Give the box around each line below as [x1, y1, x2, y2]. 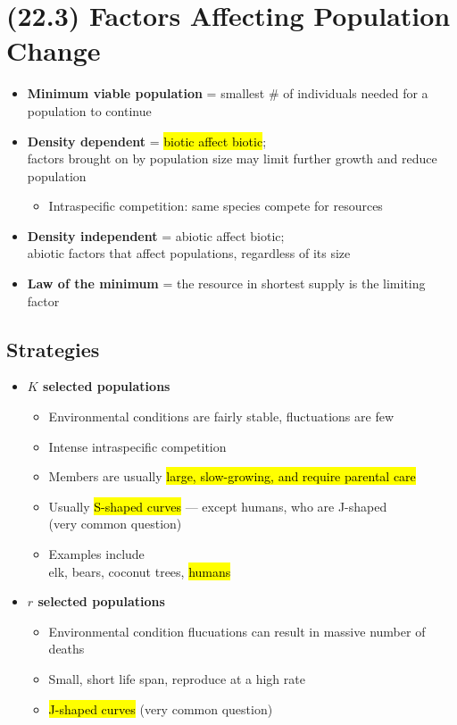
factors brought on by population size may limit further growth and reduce [27, 149, 437, 168]
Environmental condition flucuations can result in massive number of [48, 621, 426, 640]
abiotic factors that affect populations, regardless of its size [27, 244, 351, 262]
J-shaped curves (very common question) [48, 699, 273, 718]
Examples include [48, 545, 145, 563]
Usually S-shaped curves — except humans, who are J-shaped [48, 496, 387, 515]
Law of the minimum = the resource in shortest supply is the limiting [27, 274, 426, 293]
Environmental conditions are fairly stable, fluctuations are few [48, 407, 394, 426]
